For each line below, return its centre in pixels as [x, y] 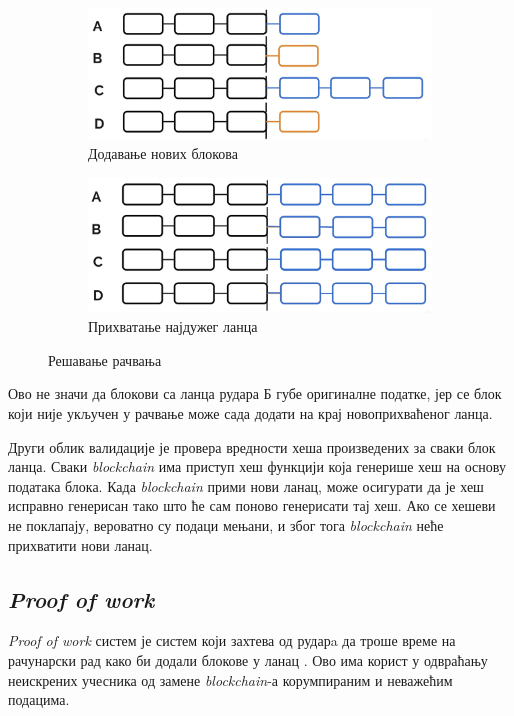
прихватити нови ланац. [80, 544]
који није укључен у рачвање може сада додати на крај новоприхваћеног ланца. [250, 413]
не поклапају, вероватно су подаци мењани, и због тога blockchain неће [226, 525]
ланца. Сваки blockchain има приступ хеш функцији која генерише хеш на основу [257, 466]
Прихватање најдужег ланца [173, 326]
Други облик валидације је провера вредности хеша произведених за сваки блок [252, 446]
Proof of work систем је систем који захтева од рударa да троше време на [232, 640]
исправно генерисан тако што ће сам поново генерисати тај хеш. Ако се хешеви [252, 505]
